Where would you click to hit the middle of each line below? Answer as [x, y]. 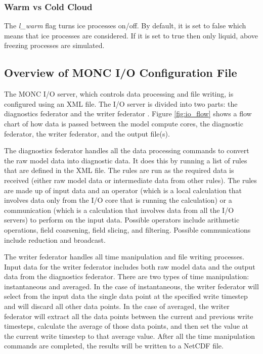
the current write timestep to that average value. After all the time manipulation [130, 336]
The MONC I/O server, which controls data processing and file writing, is [119, 94]
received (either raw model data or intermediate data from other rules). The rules [130, 180]
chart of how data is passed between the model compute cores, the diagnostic [124, 123]
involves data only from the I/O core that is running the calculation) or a [118, 200]
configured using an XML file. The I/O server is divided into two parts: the [121, 103]
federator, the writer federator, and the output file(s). [87, 133]
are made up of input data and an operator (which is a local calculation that [123, 190]
